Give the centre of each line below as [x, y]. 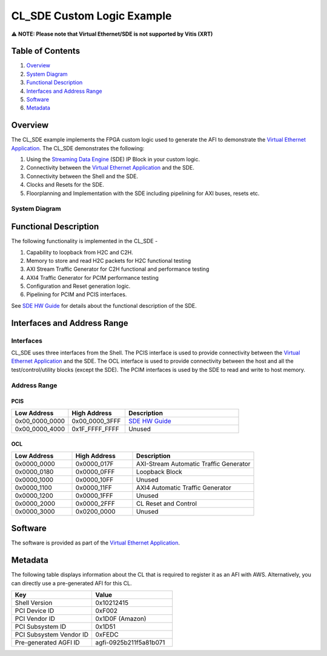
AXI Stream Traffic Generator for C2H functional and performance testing [118, 269]
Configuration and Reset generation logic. [78, 286]
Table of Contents [46, 51]
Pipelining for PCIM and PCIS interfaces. [77, 294]
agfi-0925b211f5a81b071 [130, 642]
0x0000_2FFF [95, 503]
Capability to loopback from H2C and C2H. [80, 252]
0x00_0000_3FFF [96, 421]
